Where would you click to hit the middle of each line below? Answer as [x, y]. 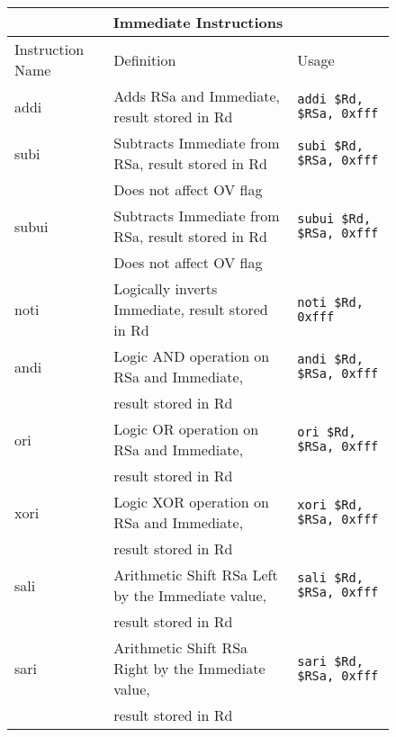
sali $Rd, [330, 578]
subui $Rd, [334, 219]
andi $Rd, [330, 359]
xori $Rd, [330, 505]
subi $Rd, [330, 146]
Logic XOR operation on [191, 502]
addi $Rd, [330, 99]
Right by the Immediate [189, 668]
